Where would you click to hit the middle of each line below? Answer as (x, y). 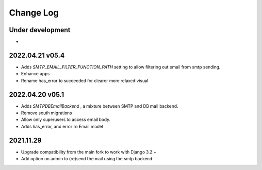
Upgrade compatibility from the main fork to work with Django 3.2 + (89, 152)
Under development (40, 30)
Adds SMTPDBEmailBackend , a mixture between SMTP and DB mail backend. (99, 106)
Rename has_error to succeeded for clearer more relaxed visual (85, 81)
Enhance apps (35, 74)
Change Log (34, 13)
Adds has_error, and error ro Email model (62, 126)
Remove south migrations (47, 113)
